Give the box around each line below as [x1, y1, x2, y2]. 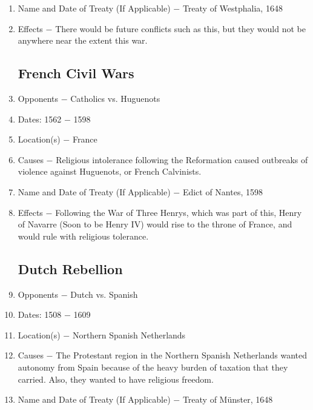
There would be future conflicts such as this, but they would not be [55, 22, 306, 35]
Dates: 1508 [18, 308, 62, 321]
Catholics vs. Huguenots [70, 92, 160, 104]
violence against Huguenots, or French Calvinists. [18, 165, 202, 178]
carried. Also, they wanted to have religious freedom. [18, 372, 214, 385]
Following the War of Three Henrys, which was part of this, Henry [55, 206, 302, 218]
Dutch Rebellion [18, 259, 123, 278]
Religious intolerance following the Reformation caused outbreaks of [56, 153, 308, 166]
